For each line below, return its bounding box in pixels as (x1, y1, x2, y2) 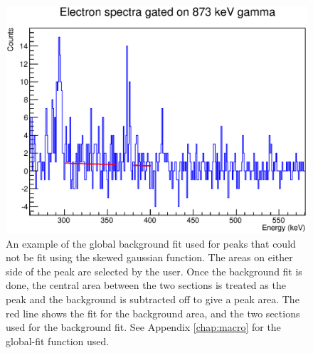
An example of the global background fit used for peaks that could (6, 236, 296, 251)
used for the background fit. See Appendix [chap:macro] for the (6, 320, 281, 334)
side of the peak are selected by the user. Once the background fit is (6, 263, 302, 278)
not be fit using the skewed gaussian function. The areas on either (6, 250, 293, 265)
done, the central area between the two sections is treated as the (6, 278, 286, 293)
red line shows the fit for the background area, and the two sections (6, 305, 300, 320)
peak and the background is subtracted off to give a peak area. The (6, 292, 299, 307)
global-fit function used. (6, 333, 110, 348)
